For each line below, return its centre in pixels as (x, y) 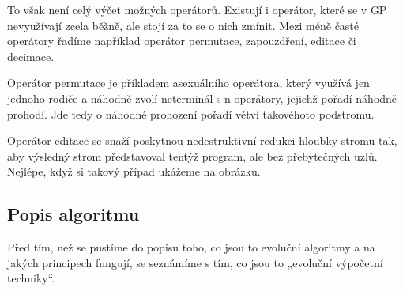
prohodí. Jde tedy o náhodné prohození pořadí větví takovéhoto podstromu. (191, 113)
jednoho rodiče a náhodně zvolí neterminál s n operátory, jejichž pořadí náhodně (202, 98)
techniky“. (31, 278)
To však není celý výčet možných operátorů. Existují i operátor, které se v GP (197, 9)
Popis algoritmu (73, 214)
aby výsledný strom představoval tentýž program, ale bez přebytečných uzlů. (192, 155)
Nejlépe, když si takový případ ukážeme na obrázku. (134, 171)
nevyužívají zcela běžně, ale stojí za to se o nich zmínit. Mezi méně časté (183, 25)
